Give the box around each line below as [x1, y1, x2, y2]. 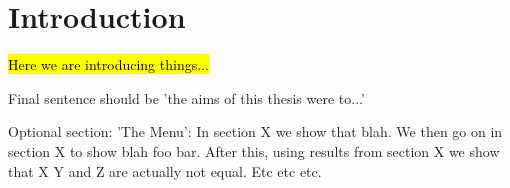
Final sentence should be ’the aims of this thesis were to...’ [8, 87, 365, 108]
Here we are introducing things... [8, 54, 209, 75]
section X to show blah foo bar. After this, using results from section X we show [8, 140, 500, 161]
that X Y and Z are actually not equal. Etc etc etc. [8, 160, 322, 181]
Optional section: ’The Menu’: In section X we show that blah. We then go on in [8, 121, 503, 142]
